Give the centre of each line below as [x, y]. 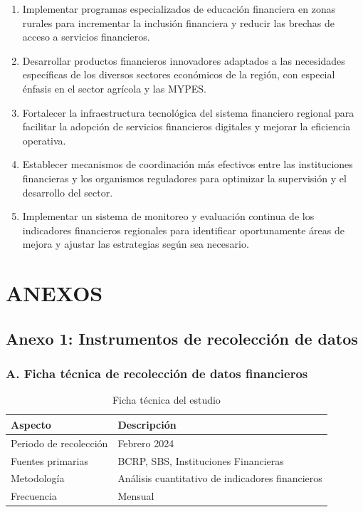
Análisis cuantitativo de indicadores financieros [220, 478]
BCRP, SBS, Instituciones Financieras [201, 460]
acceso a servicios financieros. [86, 37]
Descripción [147, 424]
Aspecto [31, 424]
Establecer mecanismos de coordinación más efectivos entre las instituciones [188, 164]
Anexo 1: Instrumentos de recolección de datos [182, 338]
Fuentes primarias [49, 460]
